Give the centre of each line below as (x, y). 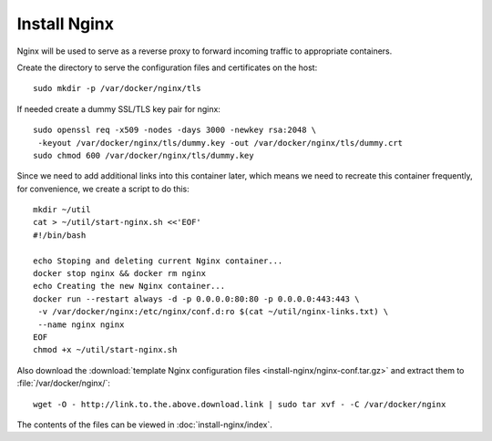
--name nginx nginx (81, 324)
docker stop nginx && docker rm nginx (120, 274)
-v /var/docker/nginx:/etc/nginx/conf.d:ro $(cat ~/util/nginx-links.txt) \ (213, 312)
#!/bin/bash (60, 235)
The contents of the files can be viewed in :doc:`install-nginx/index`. (144, 425)
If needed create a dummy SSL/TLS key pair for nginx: (118, 108)
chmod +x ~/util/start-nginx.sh (105, 350)
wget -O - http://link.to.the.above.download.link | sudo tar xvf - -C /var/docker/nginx (240, 404)
